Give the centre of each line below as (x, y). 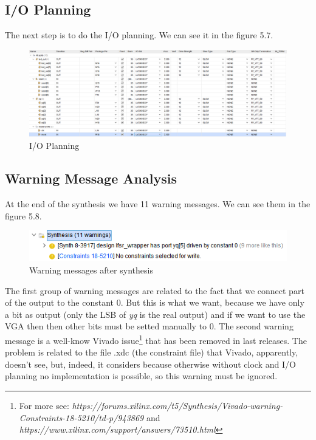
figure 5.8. (23, 215)
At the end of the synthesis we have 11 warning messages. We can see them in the (158, 204)
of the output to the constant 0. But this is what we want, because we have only (155, 302)
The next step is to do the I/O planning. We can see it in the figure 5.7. (139, 35)
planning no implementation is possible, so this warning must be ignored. (141, 376)
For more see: (44, 405)
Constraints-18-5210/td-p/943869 (81, 417)
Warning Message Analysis (91, 178)
